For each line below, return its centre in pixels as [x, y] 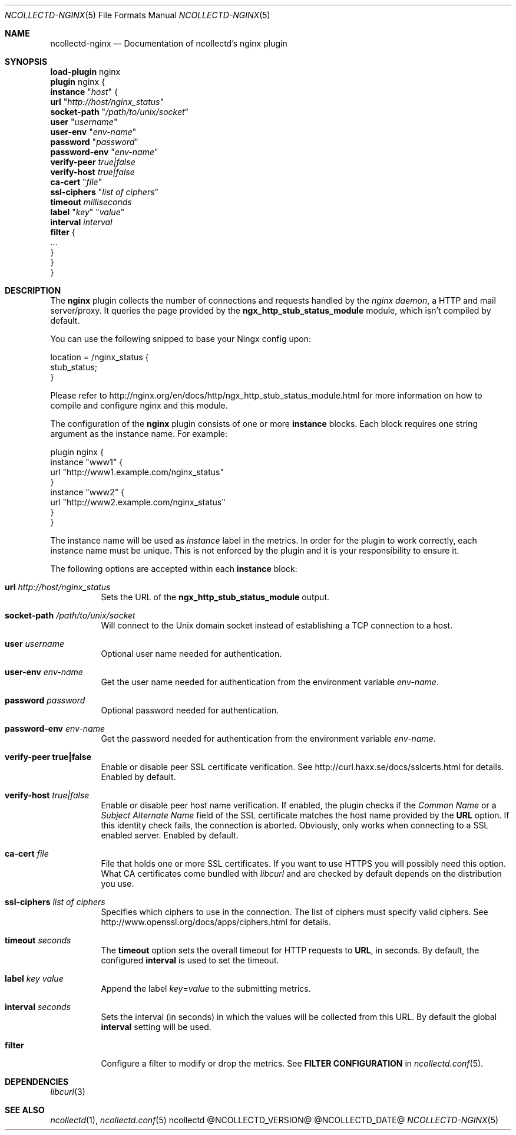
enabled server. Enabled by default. [170, 835]
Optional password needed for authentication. [190, 710]
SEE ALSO [25, 1110]
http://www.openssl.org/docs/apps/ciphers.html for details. [216, 922]
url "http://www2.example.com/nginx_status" [138, 502]
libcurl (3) [68, 1092]
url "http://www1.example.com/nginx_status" [137, 472]
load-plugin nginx [85, 72]
